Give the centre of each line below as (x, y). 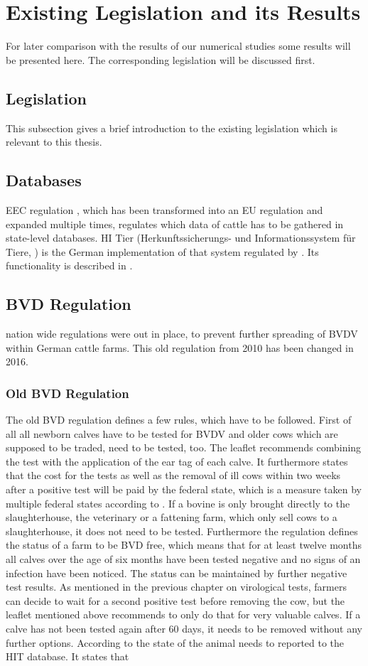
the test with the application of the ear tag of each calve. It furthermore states (177, 461)
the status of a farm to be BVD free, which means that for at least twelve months (184, 545)
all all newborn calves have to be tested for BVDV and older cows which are (172, 433)
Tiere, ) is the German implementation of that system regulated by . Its (162, 251)
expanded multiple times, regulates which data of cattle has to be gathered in (175, 224)
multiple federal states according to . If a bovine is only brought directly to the (178, 503)
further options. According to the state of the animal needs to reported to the (175, 642)
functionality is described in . (69, 265)
